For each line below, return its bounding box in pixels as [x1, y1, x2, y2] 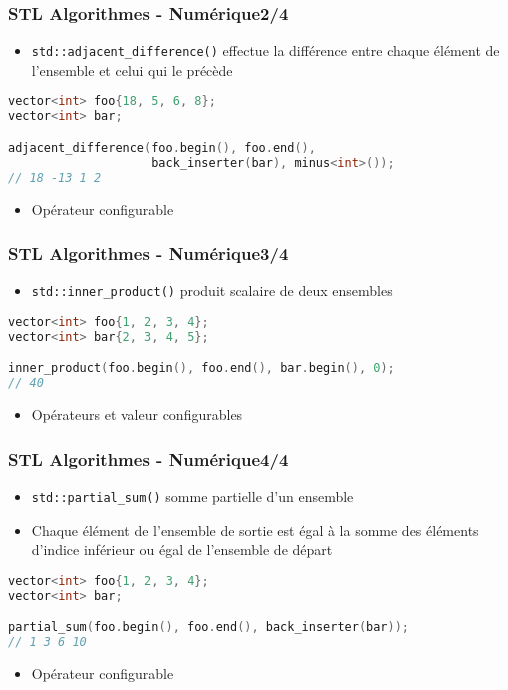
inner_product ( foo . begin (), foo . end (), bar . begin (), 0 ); [8, 361, 395, 376]
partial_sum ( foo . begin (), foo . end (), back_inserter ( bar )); [8, 620, 410, 635]
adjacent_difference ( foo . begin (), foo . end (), [8, 140, 316, 155]
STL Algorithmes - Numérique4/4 [8, 446, 289, 471]
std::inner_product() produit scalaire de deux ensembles [31, 280, 393, 301]
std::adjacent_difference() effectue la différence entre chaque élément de [31, 40, 500, 61]
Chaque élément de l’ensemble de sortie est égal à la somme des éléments [31, 519, 479, 540]
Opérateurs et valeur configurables [31, 404, 243, 425]
